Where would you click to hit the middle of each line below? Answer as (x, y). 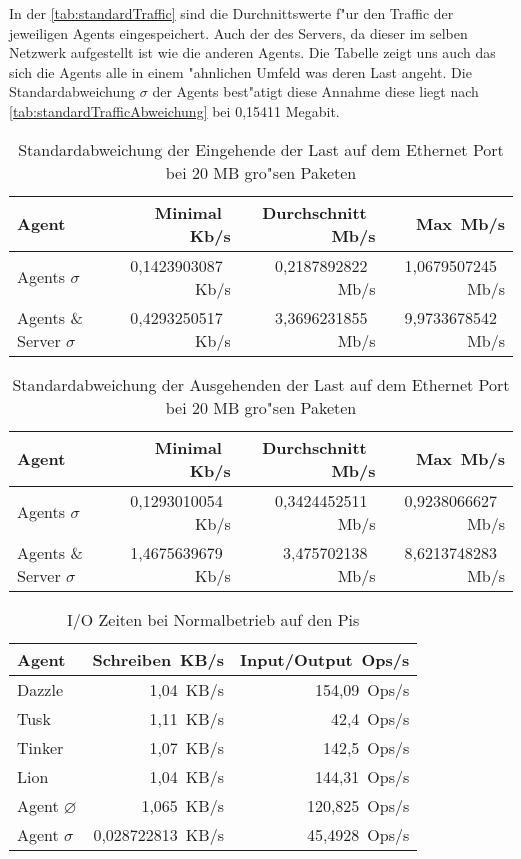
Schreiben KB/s (158, 659)
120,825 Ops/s (358, 805)
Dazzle (40, 689)
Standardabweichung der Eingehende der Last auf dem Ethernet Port (261, 149)
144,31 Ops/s (362, 776)
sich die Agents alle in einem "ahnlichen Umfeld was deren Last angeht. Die (240, 71)
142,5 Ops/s (366, 747)
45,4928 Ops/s (358, 834)
